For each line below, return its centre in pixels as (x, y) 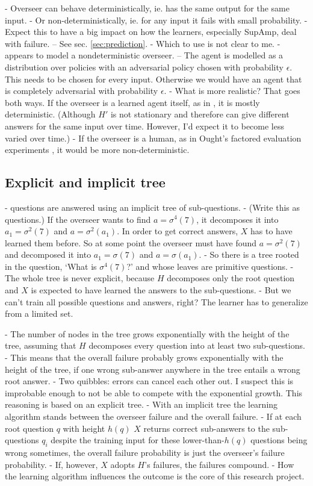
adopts (122, 464)
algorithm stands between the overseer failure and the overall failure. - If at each (153, 416)
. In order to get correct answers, (178, 231)
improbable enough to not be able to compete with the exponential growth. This (154, 392)
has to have (271, 231)
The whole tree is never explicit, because (80, 278)
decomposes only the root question (231, 278)
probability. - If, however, (51, 464)
